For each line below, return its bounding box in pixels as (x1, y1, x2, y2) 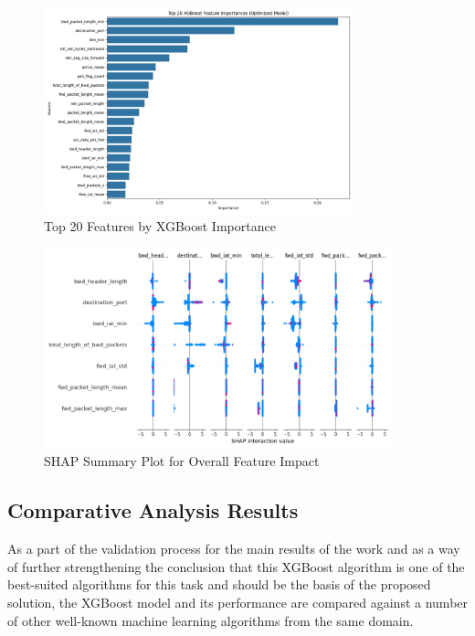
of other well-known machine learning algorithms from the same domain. (7, 610, 414, 630)
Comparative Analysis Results (7, 496, 299, 525)
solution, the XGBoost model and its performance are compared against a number (7, 592, 469, 611)
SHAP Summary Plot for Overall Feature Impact (44, 451, 320, 471)
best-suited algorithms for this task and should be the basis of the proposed (7, 575, 431, 594)
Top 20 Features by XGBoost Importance (44, 217, 276, 236)
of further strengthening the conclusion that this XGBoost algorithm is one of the (7, 556, 465, 576)
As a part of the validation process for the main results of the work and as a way (7, 539, 460, 558)
